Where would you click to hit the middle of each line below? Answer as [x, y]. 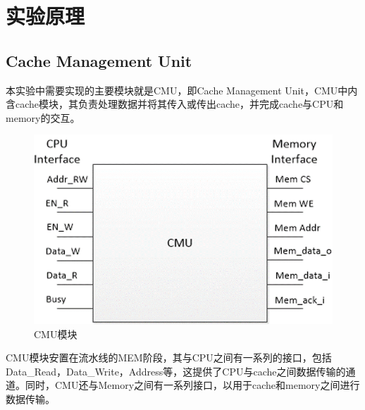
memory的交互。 [43, 117]
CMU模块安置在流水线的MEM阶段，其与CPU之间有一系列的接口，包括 [169, 358]
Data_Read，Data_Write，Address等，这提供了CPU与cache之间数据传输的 [176, 371]
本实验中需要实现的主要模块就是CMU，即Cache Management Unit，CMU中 [177, 90]
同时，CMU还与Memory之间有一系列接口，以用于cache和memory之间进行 [192, 385]
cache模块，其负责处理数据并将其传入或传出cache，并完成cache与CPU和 [179, 104]
